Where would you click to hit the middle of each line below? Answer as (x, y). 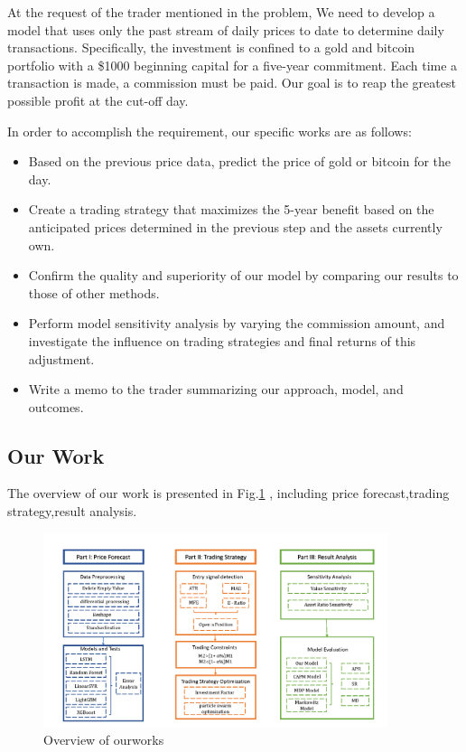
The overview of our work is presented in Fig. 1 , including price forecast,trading (228, 493)
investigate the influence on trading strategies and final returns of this (222, 340)
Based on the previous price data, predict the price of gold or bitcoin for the (240, 161)
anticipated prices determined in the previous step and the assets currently (235, 226)
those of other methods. (94, 292)
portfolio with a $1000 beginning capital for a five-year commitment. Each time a (233, 65)
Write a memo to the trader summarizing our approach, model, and (216, 389)
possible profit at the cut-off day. (98, 100)
